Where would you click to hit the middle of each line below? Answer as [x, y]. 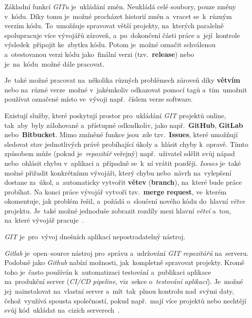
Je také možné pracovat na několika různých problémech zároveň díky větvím [122, 80]
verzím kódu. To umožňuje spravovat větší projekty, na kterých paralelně [114, 26]
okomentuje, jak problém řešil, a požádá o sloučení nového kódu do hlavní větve [125, 201]
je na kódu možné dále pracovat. [54, 63]
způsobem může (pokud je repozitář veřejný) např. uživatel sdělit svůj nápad [120, 153]
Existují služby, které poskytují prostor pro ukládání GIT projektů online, [115, 115]
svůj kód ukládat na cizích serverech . [62, 310]
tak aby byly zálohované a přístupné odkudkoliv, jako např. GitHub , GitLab [124, 125]
